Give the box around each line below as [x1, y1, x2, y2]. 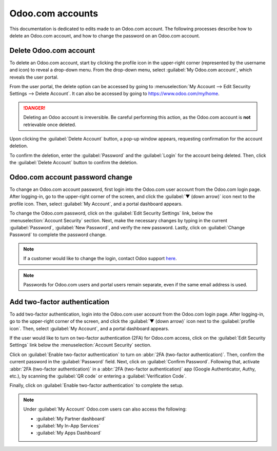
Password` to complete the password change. [9, 231, 107, 238]
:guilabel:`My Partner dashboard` [36, 416, 106, 422]
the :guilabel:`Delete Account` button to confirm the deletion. [9, 160, 138, 166]
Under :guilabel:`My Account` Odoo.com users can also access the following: [23, 406, 187, 413]
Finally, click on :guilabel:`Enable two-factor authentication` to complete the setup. [9, 382, 184, 388]
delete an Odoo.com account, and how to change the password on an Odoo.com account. [9, 32, 200, 38]
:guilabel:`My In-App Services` [36, 422, 101, 428]
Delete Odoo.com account [9, 46, 95, 55]
